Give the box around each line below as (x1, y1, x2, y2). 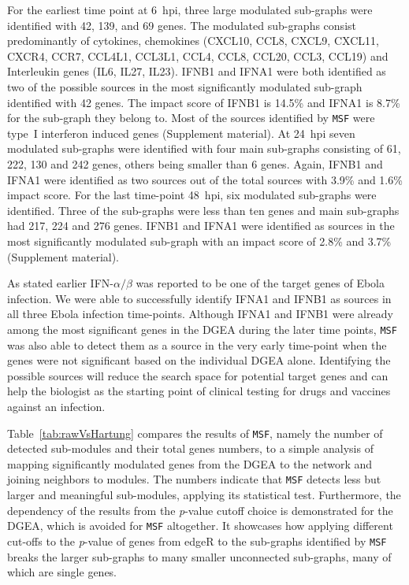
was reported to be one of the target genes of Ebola (136, 275, 385, 291)
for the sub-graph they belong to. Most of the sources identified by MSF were (7, 109, 375, 126)
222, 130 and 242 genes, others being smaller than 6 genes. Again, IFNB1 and (7, 156, 383, 172)
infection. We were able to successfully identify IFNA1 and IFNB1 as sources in (7, 290, 392, 306)
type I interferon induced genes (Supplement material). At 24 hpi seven (7, 124, 355, 141)
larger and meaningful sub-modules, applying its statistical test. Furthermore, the (7, 487, 401, 503)
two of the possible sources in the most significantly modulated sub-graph (7, 78, 363, 94)
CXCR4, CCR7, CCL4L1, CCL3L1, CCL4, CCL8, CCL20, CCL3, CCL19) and (7, 47, 389, 64)
